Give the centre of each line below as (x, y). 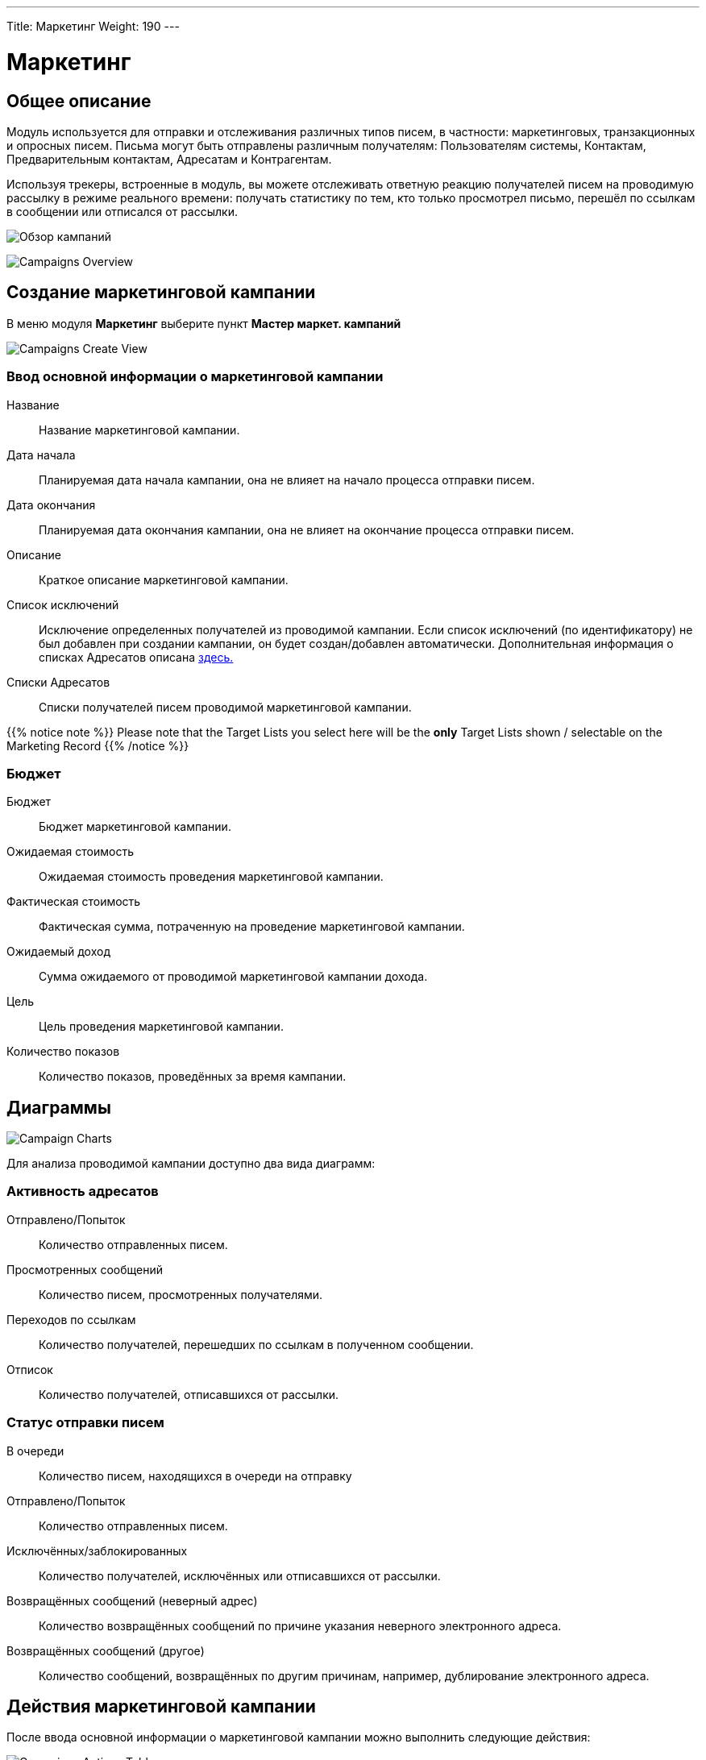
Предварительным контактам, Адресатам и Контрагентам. (169, 159)
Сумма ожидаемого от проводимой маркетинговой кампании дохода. (233, 977)
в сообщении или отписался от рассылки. (122, 211)
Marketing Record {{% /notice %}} (98, 745)
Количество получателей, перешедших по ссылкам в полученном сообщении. (256, 1344)
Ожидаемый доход (59, 952)
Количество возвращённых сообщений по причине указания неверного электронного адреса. (300, 1625)
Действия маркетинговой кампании (161, 1707)
